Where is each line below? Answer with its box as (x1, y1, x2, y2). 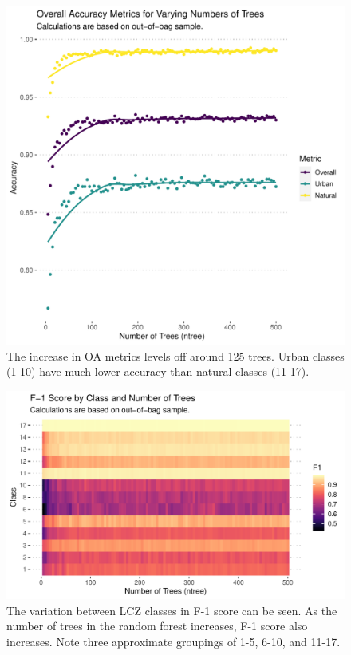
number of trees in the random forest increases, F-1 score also (6, 618, 308, 634)
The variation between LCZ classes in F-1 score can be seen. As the (6, 602, 337, 618)
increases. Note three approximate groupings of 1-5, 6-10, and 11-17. (6, 633, 341, 649)
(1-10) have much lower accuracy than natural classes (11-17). (6, 363, 310, 380)
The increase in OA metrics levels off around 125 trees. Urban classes (6, 347, 345, 364)
